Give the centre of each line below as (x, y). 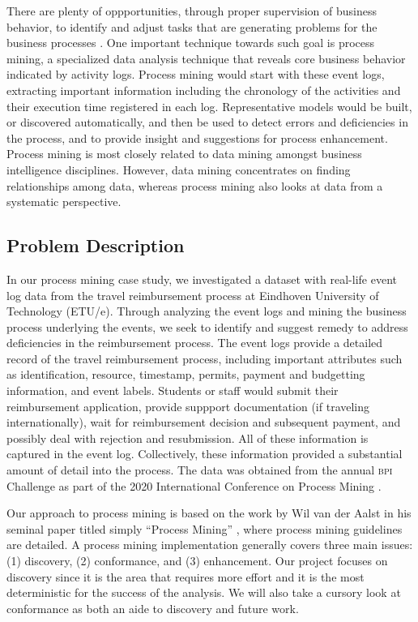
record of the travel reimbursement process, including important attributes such (205, 358)
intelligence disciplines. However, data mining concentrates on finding (179, 169)
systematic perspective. (64, 202)
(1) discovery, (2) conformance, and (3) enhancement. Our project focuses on (197, 561)
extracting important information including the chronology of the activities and (204, 90)
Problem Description (96, 245)
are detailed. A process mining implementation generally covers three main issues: (210, 545)
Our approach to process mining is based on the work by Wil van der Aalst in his (209, 513)
